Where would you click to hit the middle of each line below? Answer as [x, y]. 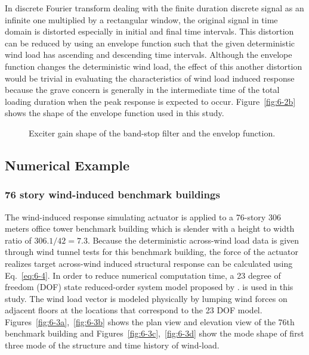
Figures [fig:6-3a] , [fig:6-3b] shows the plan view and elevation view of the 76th [150, 321]
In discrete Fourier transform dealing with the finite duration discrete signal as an [154, 8]
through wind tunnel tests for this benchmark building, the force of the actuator [152, 252]
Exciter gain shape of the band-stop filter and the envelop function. [152, 133]
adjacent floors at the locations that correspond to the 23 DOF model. [134, 310]
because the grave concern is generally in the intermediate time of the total [142, 90]
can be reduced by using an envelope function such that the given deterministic [150, 43]
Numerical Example [67, 165]
